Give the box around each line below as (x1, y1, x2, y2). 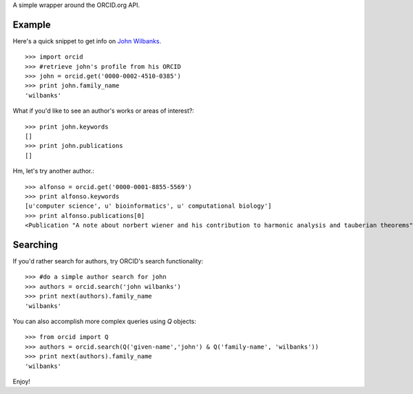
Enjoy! (12, 377, 31, 385)
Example (12, 19, 51, 30)
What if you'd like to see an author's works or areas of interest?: (12, 107, 194, 115)
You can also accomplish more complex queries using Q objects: (12, 317, 196, 326)
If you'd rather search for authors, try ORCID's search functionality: (12, 257, 203, 265)
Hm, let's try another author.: (12, 167, 94, 175)
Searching (12, 239, 59, 250)
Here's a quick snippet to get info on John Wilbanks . (12, 36, 162, 45)
